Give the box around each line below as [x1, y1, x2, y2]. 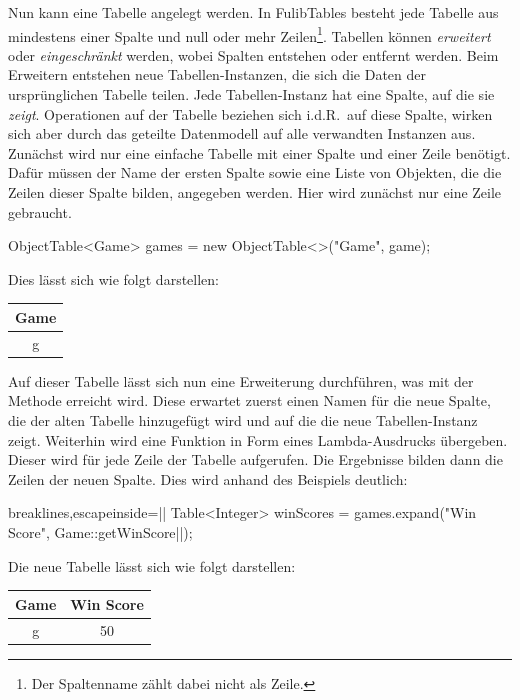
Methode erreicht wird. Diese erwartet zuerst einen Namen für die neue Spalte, [8, 390, 491, 411]
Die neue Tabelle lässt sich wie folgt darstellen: [8, 555, 296, 576]
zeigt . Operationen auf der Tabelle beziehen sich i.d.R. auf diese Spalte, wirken [8, 103, 493, 124]
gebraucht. [8, 201, 72, 222]
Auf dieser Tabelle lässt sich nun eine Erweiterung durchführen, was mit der [8, 370, 474, 391]
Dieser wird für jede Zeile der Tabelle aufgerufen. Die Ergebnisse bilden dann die [8, 449, 503, 470]
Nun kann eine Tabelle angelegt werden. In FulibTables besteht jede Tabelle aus [8, 2, 499, 22]
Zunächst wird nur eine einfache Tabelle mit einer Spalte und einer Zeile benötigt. [8, 142, 511, 163]
